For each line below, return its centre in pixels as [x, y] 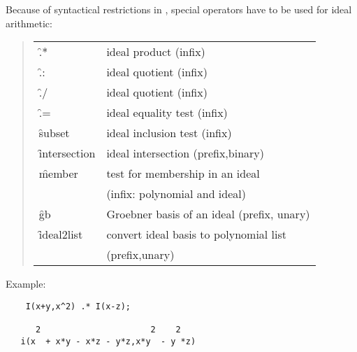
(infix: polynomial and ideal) [176, 194]
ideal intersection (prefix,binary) [185, 153]
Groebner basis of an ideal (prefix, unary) [208, 214]
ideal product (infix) [156, 52]
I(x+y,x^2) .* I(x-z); [78, 306]
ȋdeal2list [61, 234]
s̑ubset [54, 133]
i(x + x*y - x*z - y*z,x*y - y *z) [108, 341]
